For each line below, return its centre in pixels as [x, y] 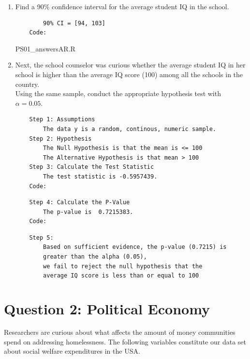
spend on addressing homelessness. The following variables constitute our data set [125, 341]
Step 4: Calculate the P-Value [80, 203]
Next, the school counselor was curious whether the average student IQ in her [130, 65]
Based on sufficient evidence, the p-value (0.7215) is [135, 247]
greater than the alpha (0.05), [95, 257]
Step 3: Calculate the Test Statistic [92, 167]
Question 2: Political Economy [107, 309]
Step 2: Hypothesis [60, 139]
